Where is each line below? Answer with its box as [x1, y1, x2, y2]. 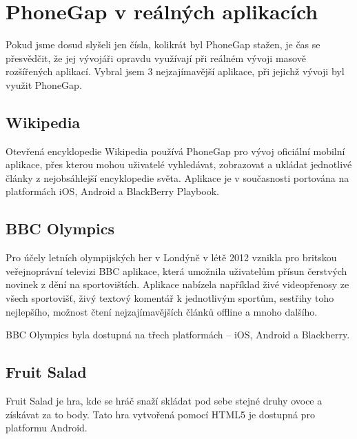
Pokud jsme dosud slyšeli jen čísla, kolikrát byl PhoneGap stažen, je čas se [6, 37, 320, 52]
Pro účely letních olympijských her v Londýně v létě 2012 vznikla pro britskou [6, 250, 337, 265]
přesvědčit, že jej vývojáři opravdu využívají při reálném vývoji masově [6, 50, 306, 65]
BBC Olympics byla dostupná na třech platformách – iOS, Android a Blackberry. [6, 327, 350, 342]
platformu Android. [6, 420, 88, 435]
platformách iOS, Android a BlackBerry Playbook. [6, 184, 219, 198]
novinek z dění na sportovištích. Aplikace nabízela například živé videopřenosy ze [6, 277, 349, 292]
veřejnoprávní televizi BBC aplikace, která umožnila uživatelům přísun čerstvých [6, 263, 347, 278]
